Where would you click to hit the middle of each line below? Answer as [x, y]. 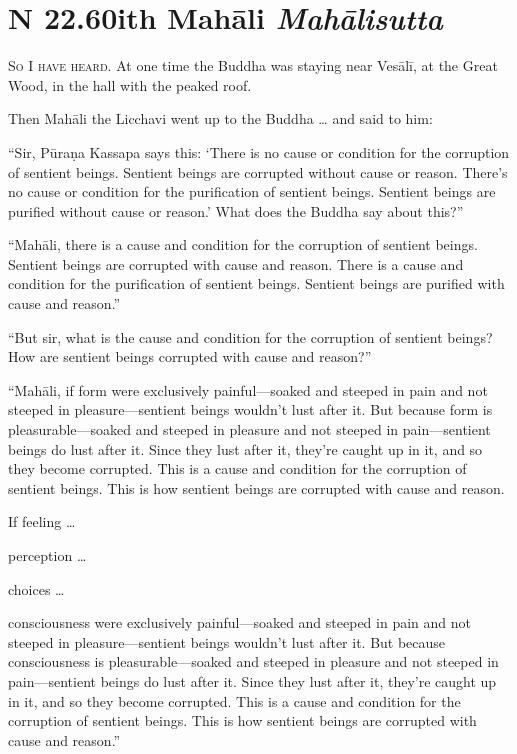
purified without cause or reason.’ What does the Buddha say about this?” [236, 210]
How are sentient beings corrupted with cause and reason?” [190, 356]
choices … [36, 588]
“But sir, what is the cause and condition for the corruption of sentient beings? [250, 336]
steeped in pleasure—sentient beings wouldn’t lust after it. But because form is [250, 409]
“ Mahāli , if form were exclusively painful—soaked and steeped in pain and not [248, 389]
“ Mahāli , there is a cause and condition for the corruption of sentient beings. [243, 244]
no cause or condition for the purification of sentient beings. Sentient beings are [252, 191]
